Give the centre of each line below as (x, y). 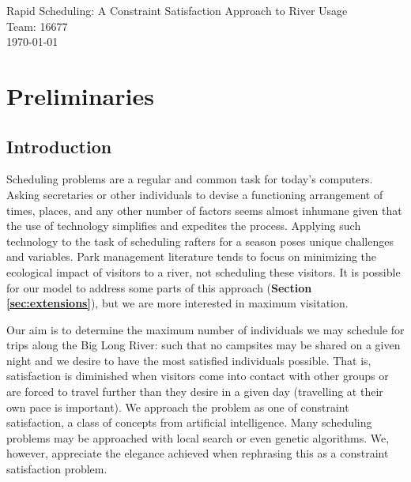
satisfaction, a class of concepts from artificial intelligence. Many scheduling (189, 422)
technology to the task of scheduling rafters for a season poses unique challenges (200, 241)
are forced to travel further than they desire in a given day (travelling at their (195, 392)
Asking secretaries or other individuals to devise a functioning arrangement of (195, 194)
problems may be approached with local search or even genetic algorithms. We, (198, 437)
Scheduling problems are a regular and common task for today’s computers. (190, 179)
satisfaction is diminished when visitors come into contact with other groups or (198, 376)
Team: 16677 (37, 26)
